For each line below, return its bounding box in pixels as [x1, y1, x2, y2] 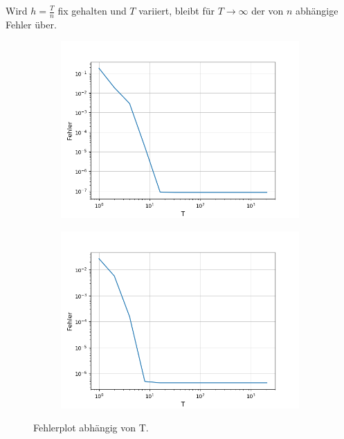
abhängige [295, 3, 338, 17]
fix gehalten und [57, 3, 127, 17]
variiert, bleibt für [138, 3, 215, 17]
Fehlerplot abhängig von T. [33, 420, 149, 435]
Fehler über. [6, 17, 57, 31]
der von [251, 3, 284, 17]
